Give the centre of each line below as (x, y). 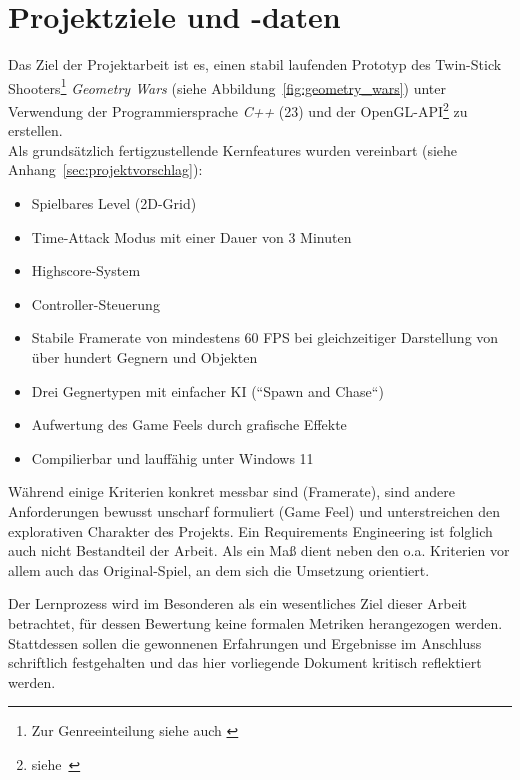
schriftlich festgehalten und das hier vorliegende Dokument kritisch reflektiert (245, 662)
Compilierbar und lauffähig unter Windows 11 (172, 457)
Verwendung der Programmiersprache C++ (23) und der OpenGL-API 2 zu (238, 109)
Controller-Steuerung (95, 303)
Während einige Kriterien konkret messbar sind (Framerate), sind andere (231, 491)
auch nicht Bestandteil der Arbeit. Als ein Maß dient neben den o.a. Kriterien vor (259, 550)
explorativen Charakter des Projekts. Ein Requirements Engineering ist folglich (250, 530)
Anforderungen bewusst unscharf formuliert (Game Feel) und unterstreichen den (254, 510)
